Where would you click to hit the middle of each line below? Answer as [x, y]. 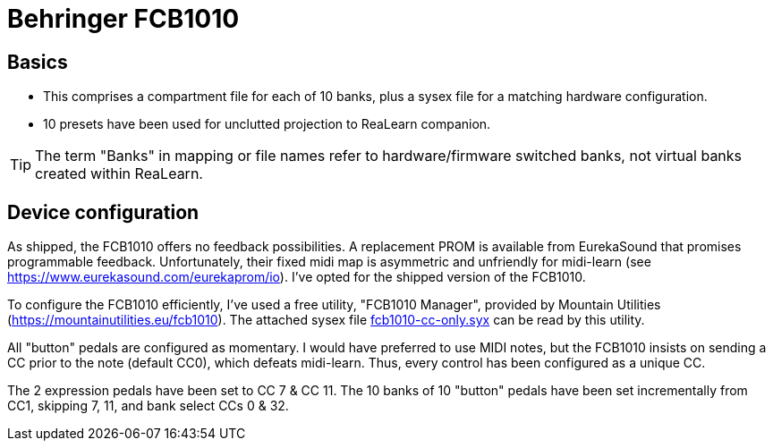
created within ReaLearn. [119, 174]
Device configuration [103, 212]
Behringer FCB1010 [123, 19]
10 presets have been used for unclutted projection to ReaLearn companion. [267, 124]
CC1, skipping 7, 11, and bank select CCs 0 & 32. [148, 406]
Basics [38, 62]
